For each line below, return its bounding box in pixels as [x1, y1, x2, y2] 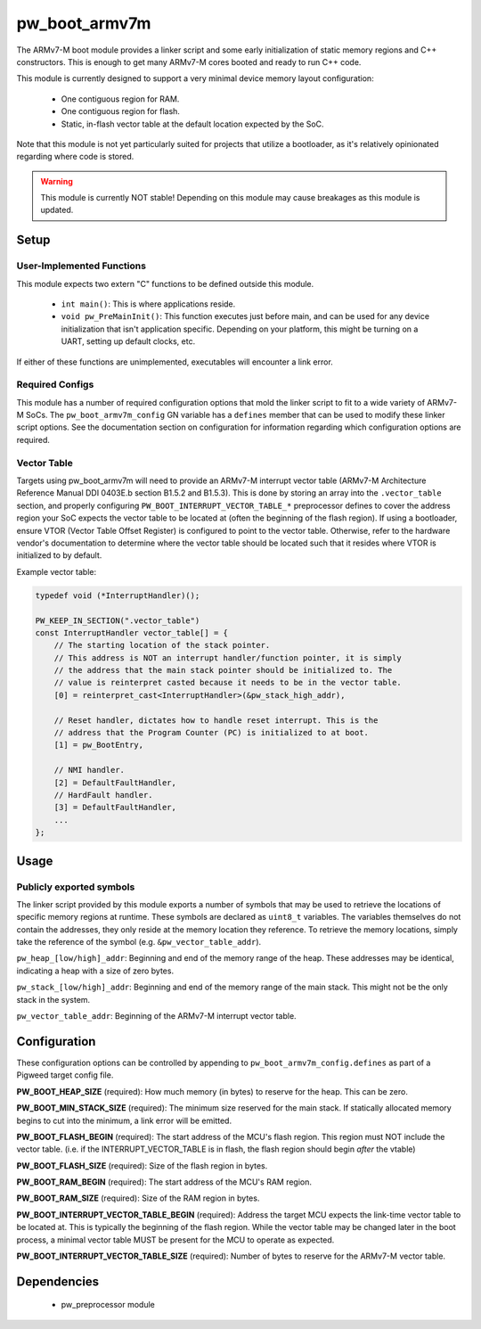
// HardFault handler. [53, 790, 153, 800]
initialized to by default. [16, 550, 102, 561]
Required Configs [16, 379, 94, 391]
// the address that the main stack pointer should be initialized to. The [53, 665, 393, 676]
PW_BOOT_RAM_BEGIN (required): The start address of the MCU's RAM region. [16, 1177, 312, 1187]
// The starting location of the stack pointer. [53, 640, 271, 651]
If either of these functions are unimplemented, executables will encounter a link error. [16, 357, 333, 367]
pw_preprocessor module [61, 1300, 156, 1310]
